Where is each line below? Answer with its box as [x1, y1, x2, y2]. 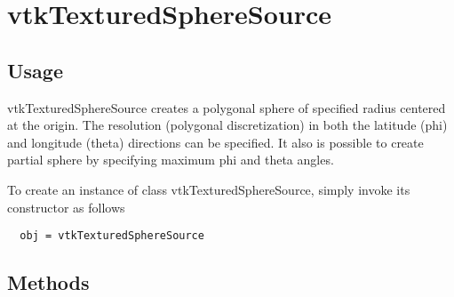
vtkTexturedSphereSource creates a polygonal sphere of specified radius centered [7, 98, 446, 116]
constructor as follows [7, 197, 125, 216]
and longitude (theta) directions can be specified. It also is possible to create [7, 132, 424, 151]
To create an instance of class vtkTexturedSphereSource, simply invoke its [7, 180, 410, 198]
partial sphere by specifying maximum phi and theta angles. [7, 150, 334, 169]
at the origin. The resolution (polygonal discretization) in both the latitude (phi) [7, 116, 448, 134]
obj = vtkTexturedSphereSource [20, 229, 204, 243]
